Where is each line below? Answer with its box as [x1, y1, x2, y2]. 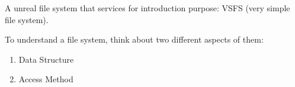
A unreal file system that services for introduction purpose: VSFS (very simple [5, 2, 290, 14]
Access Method [18, 73, 73, 85]
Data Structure [18, 53, 74, 65]
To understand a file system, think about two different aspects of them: [5, 33, 264, 46]
